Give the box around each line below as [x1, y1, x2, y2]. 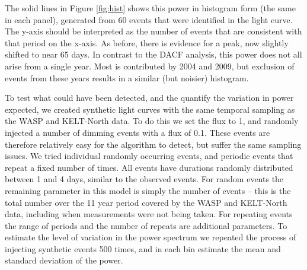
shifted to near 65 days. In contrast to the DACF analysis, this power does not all [5, 48, 302, 61]
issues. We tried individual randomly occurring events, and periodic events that [5, 150, 293, 162]
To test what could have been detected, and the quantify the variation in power [5, 91, 294, 104]
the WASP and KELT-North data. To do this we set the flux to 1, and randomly [5, 115, 299, 127]
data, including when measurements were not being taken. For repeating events [5, 208, 293, 220]
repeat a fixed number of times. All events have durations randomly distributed [5, 161, 293, 173]
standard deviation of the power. [5, 254, 123, 266]
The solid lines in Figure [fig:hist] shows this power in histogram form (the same [5, 2, 296, 14]
